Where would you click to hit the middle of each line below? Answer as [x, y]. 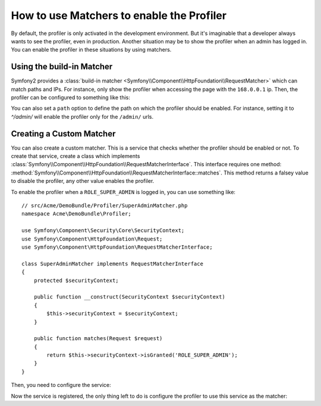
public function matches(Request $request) [98, 339]
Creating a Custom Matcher [63, 134]
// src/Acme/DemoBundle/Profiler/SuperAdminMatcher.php [105, 206]
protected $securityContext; [76, 280]
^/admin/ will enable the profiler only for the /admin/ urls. [82, 116]
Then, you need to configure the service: [61, 385]
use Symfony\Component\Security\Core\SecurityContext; [103, 231]
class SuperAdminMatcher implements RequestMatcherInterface [112, 264]
